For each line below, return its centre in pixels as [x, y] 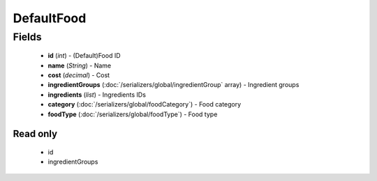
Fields [27, 37]
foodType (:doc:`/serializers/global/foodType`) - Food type [133, 114]
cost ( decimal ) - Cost [79, 75]
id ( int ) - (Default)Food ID [84, 56]
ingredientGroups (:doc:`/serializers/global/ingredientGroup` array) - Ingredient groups [173, 85]
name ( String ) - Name [80, 65]
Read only [35, 134]
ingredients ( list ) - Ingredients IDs [97, 95]
